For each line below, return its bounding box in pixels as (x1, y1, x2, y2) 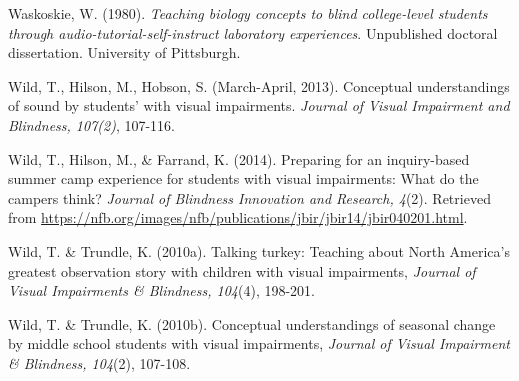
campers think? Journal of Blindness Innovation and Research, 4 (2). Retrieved (8, 187, 491, 208)
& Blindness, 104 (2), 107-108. (8, 352, 191, 373)
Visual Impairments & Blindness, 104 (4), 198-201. (8, 280, 316, 301)
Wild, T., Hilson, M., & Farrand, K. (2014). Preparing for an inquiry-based (8, 148, 470, 169)
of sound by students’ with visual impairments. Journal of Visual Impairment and (8, 95, 510, 116)
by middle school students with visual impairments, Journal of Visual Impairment (8, 333, 510, 354)
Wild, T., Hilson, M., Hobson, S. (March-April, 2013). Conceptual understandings (8, 75, 510, 96)
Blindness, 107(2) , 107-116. (8, 114, 176, 135)
